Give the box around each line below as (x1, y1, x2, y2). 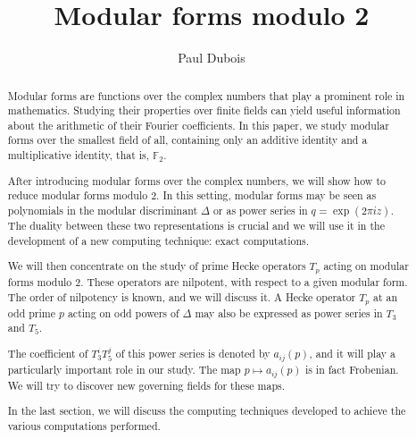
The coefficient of (7, 345, 88, 360)
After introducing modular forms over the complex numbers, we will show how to (7, 173, 386, 188)
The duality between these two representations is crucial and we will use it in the (7, 218, 385, 233)
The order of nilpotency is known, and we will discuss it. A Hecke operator (7, 289, 356, 304)
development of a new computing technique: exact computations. (7, 232, 310, 248)
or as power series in (212, 203, 308, 217)
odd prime (7, 305, 56, 320)
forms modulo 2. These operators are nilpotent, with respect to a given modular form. (7, 274, 408, 290)
